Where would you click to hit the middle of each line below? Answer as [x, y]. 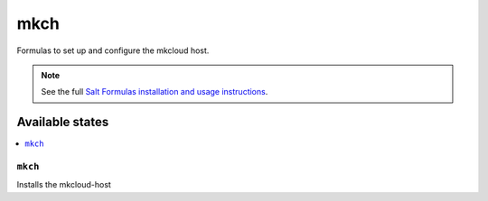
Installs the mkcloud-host [64, 185]
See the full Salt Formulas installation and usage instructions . [155, 92]
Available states [63, 122]
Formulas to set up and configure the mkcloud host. [113, 50]
